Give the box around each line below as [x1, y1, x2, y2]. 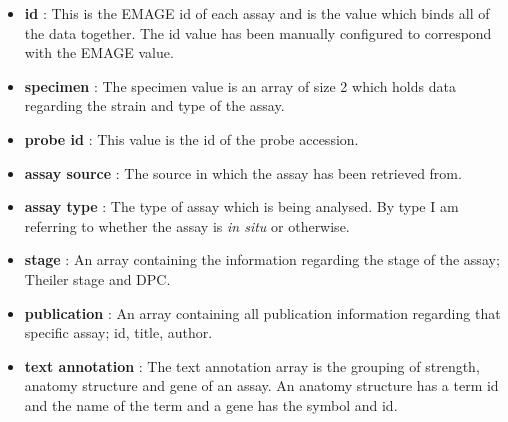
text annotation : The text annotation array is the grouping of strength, [24, 355, 480, 376]
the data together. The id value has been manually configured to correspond [24, 22, 492, 43]
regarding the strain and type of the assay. [24, 95, 285, 116]
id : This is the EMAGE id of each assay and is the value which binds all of [24, 3, 490, 23]
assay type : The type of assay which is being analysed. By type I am [24, 196, 459, 217]
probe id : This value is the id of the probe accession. [24, 128, 359, 149]
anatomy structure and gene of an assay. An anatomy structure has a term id [24, 375, 499, 396]
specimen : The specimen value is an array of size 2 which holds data [24, 75, 456, 96]
